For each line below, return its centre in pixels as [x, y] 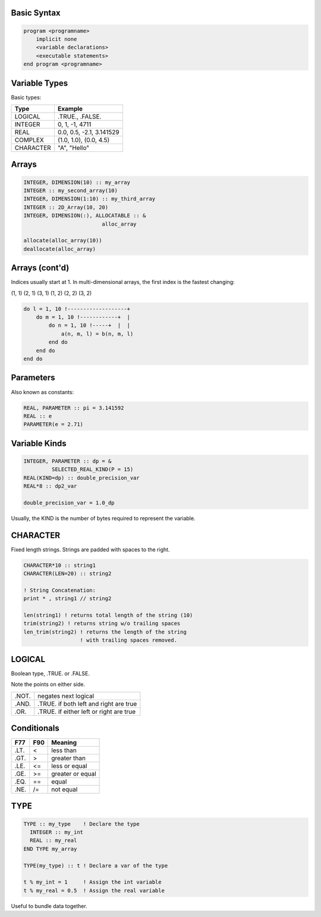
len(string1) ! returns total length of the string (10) [108, 615]
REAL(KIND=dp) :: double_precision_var [81, 478]
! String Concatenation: [60, 590]
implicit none [56, 39]
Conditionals [35, 728]
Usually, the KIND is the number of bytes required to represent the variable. [103, 518]
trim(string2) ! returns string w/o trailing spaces [102, 623]
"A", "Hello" [73, 148]
